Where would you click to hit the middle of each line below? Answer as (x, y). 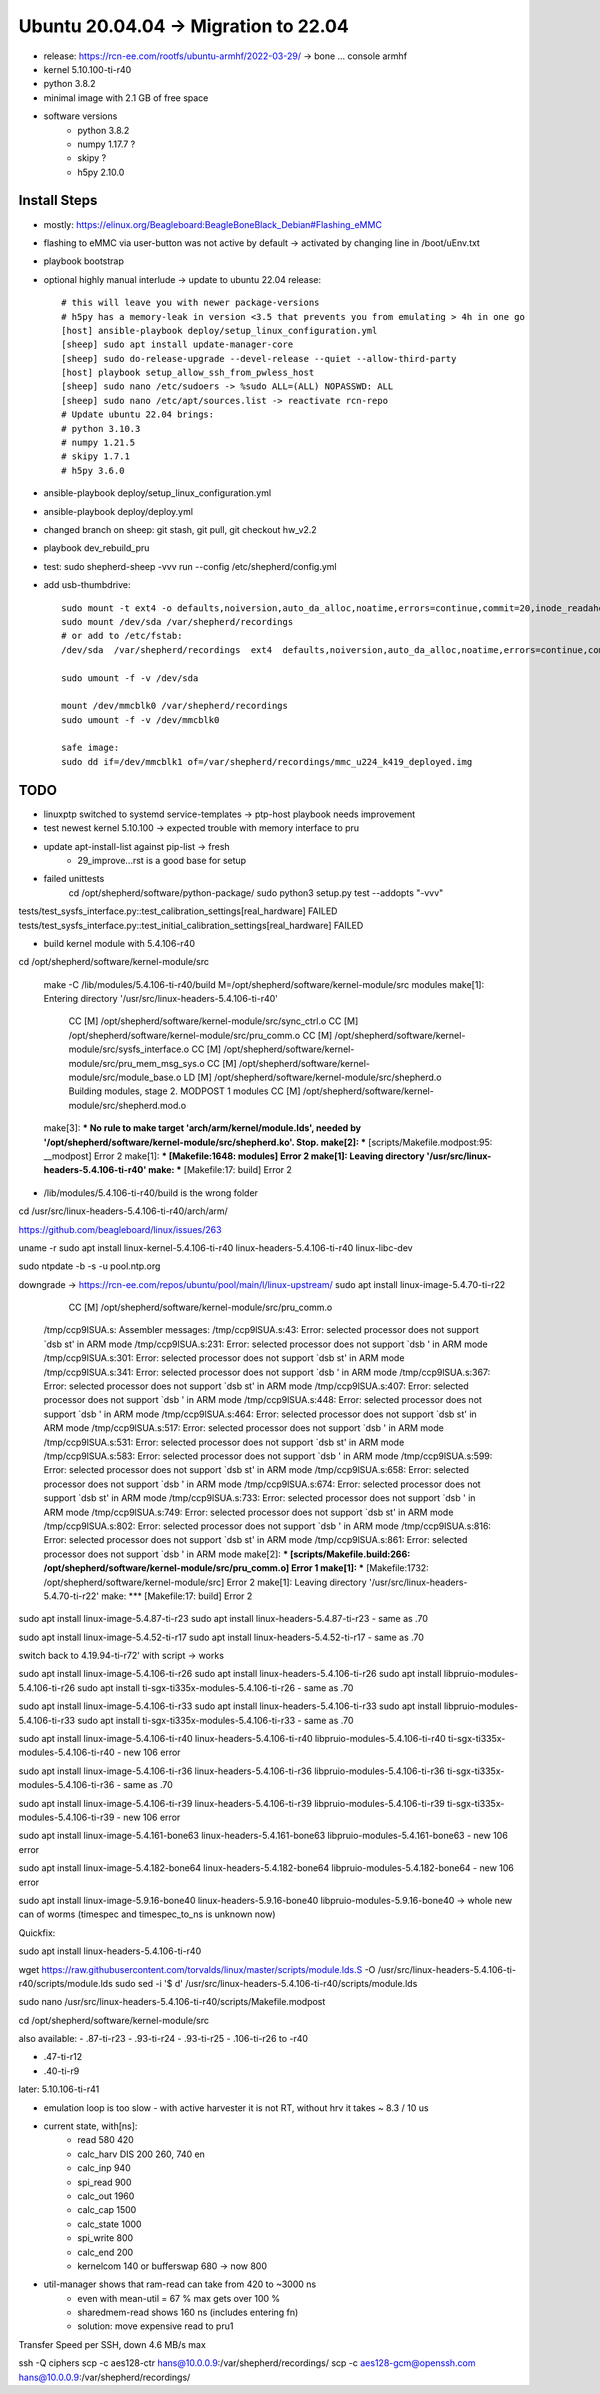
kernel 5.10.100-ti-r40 (87, 69)
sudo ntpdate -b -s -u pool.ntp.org (89, 1266)
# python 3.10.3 (101, 428)
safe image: (90, 748)
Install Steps (58, 200)
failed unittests (74, 879)
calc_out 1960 (106, 2196)
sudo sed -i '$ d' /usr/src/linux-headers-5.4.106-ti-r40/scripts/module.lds (266, 1983)
